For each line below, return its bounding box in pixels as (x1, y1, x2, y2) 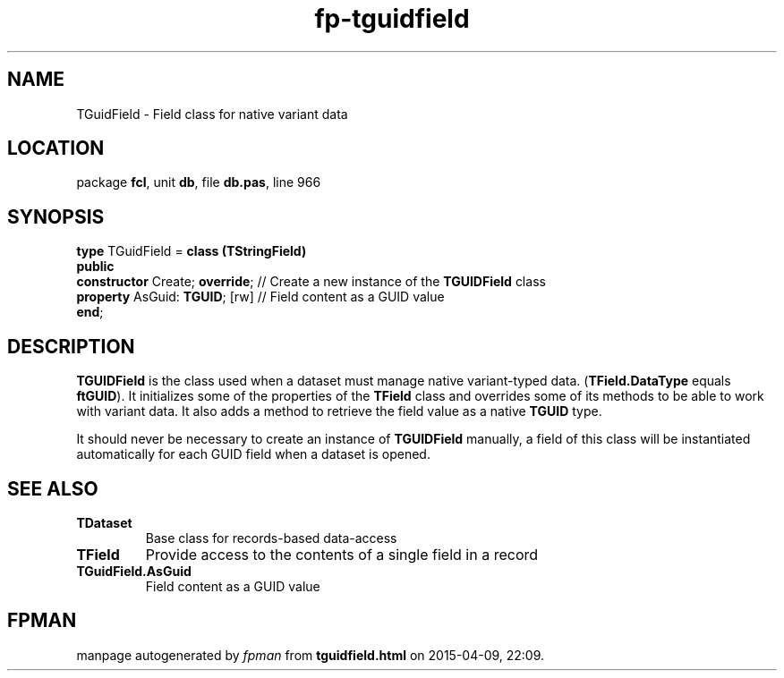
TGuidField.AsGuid (76, 563, 192, 579)
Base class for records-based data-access (145, 530, 397, 546)
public (76, 258, 115, 275)
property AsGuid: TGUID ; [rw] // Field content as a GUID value (76, 289, 445, 305)
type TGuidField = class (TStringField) (76, 243, 307, 259)
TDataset (76, 514, 132, 530)
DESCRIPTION (7, 335, 135, 358)
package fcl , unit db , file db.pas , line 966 (76, 174, 321, 191)
